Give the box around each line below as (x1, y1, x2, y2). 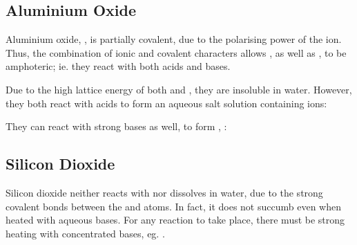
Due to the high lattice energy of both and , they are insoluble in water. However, (6, 82, 352, 96)
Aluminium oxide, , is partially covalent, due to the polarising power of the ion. (6, 32, 342, 46)
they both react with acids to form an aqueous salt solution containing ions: (6, 96, 327, 110)
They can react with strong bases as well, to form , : (6, 119, 227, 134)
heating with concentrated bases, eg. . (6, 226, 165, 240)
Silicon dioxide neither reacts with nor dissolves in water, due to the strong (6, 185, 323, 199)
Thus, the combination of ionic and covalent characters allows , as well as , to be (6, 45, 347, 60)
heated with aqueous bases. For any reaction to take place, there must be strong (6, 212, 345, 227)
